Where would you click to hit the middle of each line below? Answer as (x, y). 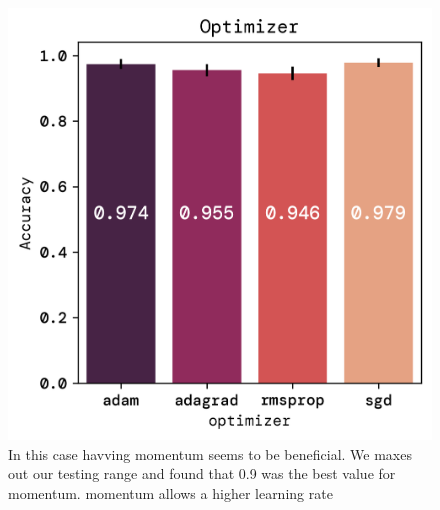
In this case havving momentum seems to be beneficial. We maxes (210, 453)
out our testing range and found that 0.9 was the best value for (202, 473)
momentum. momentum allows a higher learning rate (170, 492)
